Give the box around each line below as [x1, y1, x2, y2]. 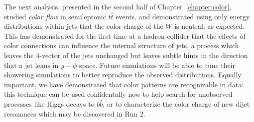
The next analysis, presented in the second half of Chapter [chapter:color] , [4, 1, 232, 11]
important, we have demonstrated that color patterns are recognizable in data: [4, 79, 244, 89]
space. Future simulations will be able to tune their [79, 60, 236, 70]
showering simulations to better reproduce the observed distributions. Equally [4, 69, 242, 80]
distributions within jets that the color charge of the [4, 21, 163, 31]
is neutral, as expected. [174, 21, 245, 31]
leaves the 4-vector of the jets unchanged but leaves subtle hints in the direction [4, 50, 248, 60]
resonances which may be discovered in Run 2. [4, 108, 145, 119]
